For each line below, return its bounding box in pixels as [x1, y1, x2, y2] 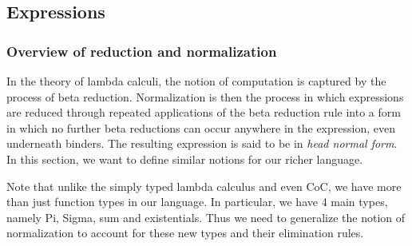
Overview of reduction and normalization [6, 41, 277, 61]
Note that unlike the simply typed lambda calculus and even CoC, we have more [6, 177, 402, 194]
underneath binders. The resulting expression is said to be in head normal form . [6, 135, 398, 152]
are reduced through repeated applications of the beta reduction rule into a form [6, 104, 401, 121]
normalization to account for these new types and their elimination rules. [6, 224, 364, 241]
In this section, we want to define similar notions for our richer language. [6, 150, 363, 167]
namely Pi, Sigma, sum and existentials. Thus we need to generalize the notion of [6, 208, 406, 225]
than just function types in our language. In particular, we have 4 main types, [6, 193, 388, 210]
